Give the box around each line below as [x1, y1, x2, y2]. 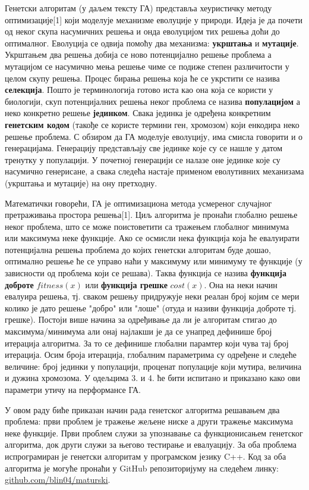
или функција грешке [85, 278, 168, 291]
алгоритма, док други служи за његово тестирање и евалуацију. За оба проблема [5, 438, 297, 451]
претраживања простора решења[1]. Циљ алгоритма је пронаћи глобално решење [5, 208, 298, 221]
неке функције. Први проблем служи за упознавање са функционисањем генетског [5, 426, 303, 439]
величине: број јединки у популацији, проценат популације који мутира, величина [5, 360, 302, 372]
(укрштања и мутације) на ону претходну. [5, 176, 157, 189]
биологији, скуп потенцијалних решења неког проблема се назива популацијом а [5, 95, 300, 107]
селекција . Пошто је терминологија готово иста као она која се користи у [5, 83, 273, 96]
